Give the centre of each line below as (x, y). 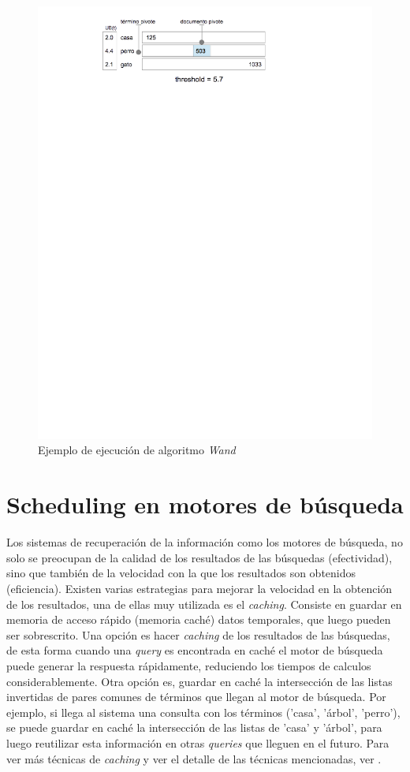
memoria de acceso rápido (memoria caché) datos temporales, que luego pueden (199, 619)
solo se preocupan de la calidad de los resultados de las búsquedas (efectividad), (199, 557)
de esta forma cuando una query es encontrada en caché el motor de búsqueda (195, 650)
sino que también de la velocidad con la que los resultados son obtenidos (181, 573)
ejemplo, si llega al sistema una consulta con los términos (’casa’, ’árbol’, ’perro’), (203, 712)
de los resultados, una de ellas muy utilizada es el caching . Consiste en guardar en (204, 604)
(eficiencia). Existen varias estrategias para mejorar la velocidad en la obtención (199, 588)
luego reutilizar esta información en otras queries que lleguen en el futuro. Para (198, 742)
